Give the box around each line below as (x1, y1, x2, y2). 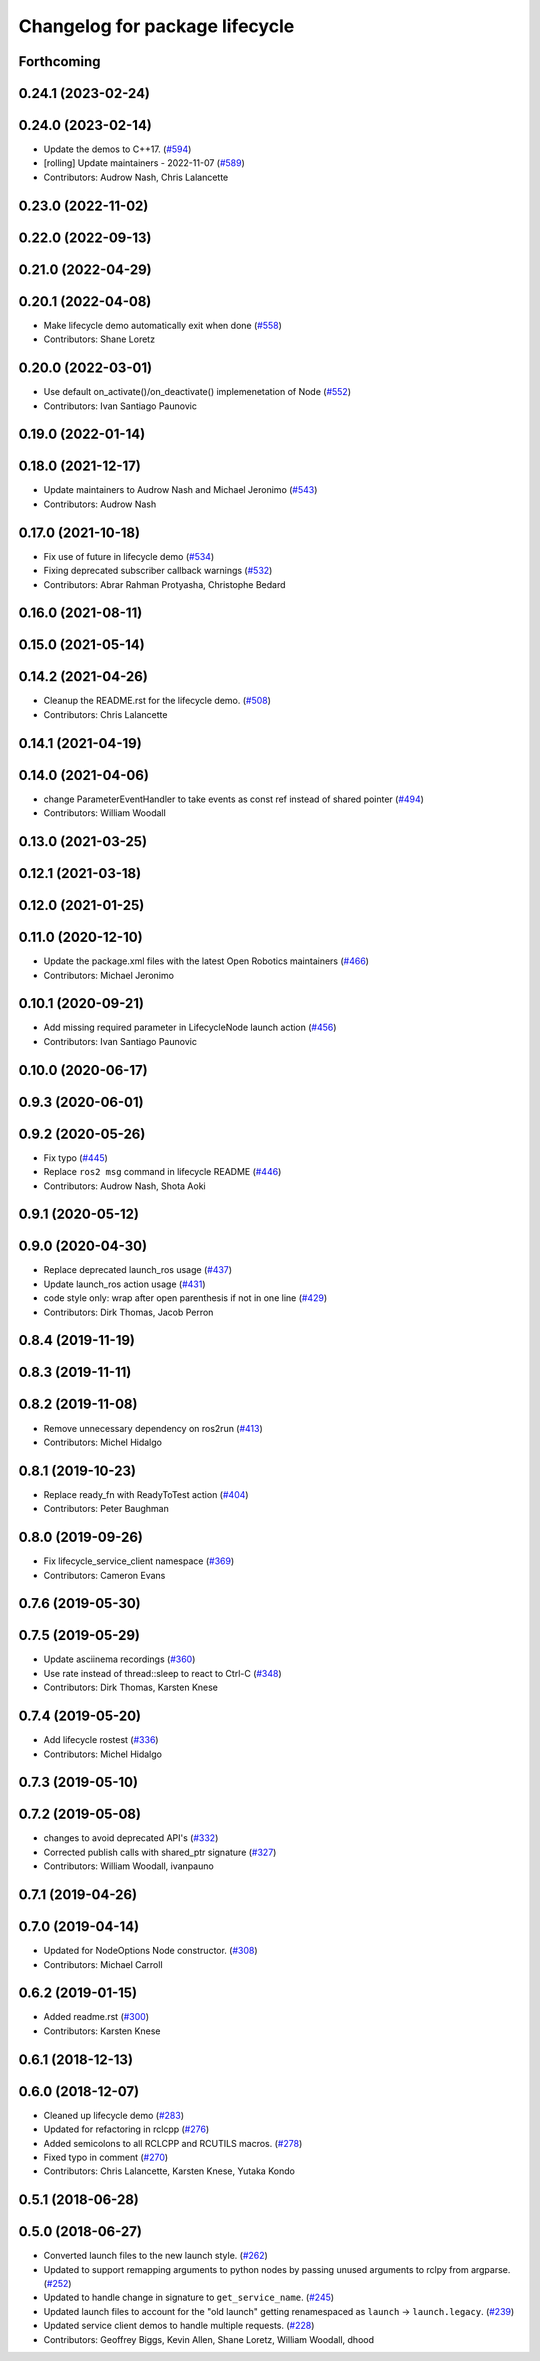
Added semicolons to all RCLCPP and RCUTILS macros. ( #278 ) (43, 2137, 303, 2149)
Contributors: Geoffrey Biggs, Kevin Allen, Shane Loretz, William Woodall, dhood (43, 2333, 375, 2345)
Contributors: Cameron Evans (43, 1569, 166, 1581)
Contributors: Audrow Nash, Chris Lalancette (43, 171, 229, 183)
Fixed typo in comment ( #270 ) (43, 2151, 169, 2163)
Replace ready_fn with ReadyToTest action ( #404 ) (43, 1488, 249, 1500)
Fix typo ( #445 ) (43, 1151, 109, 1164)
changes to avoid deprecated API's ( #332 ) (43, 1832, 219, 1844)
